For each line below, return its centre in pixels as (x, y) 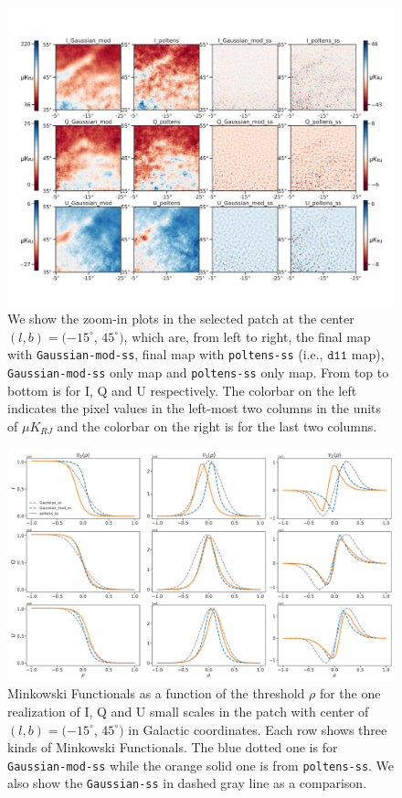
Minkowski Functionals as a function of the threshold (156, 693)
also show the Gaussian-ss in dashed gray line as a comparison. (187, 783)
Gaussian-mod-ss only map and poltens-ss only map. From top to (198, 372)
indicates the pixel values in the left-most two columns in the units (195, 408)
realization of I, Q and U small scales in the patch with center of (188, 711)
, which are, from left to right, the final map (247, 336)
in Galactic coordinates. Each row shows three (258, 729)
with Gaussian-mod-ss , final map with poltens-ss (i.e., (165, 354)
